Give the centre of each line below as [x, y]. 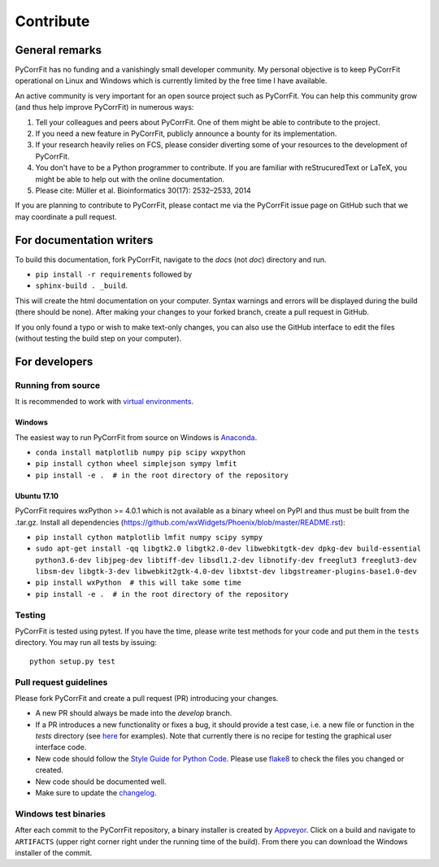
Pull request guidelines [61, 682]
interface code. [61, 747]
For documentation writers [84, 240]
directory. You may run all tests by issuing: [86, 643]
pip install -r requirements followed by [114, 274]
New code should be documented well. [101, 782]
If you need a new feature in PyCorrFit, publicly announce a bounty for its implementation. [186, 133]
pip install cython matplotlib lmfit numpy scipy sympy [149, 537]
